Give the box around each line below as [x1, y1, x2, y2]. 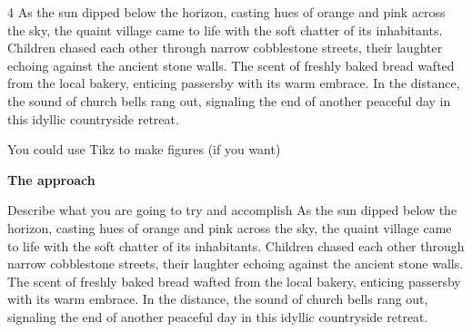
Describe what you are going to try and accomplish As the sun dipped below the [7, 200, 457, 220]
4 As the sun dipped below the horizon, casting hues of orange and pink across [7, 3, 446, 21]
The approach [7, 170, 95, 189]
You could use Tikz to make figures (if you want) [7, 140, 281, 159]
